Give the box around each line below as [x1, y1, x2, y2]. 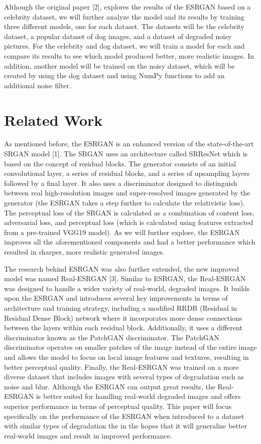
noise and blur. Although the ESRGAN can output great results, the [4, 381, 215, 391]
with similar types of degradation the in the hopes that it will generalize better [4, 420, 247, 431]
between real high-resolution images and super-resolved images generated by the [4, 187, 250, 198]
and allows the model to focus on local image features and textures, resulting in [4, 351, 249, 362]
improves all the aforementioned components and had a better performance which [4, 237, 255, 247]
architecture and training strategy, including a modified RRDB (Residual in [4, 302, 237, 313]
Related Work [4, 109, 103, 130]
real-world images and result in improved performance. [4, 430, 172, 440]
